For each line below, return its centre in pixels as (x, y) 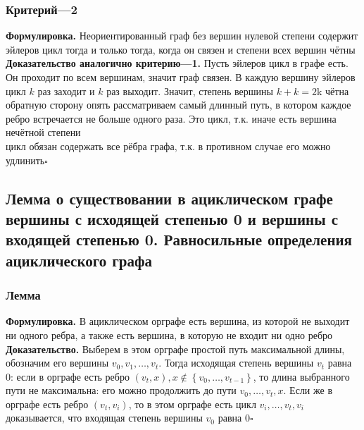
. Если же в (308, 390)
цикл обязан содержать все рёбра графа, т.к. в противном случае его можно (168, 146)
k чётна (333, 91)
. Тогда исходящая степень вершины (236, 363)
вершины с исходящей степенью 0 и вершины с (172, 218)
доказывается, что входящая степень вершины (104, 418)
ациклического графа (79, 260)
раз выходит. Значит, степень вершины (190, 91)
